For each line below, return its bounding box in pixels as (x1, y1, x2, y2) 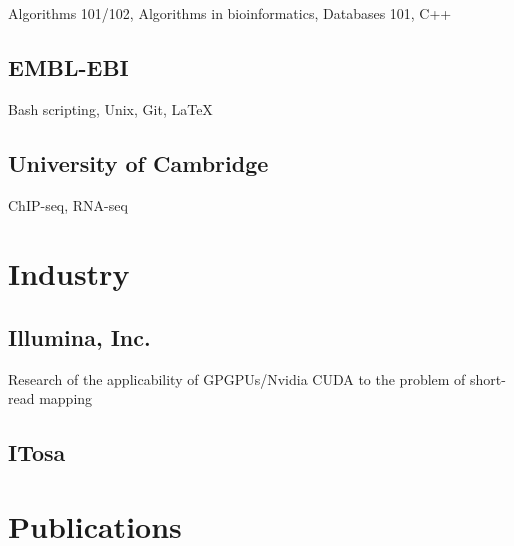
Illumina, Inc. (8, 321, 151, 352)
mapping (39, 388, 93, 409)
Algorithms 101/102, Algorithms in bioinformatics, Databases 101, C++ (8, 3, 452, 23)
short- (470, 368, 506, 389)
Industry (8, 253, 130, 294)
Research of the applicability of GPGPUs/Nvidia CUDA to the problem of (8, 368, 466, 389)
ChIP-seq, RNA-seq (8, 194, 128, 215)
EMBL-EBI (8, 51, 129, 82)
